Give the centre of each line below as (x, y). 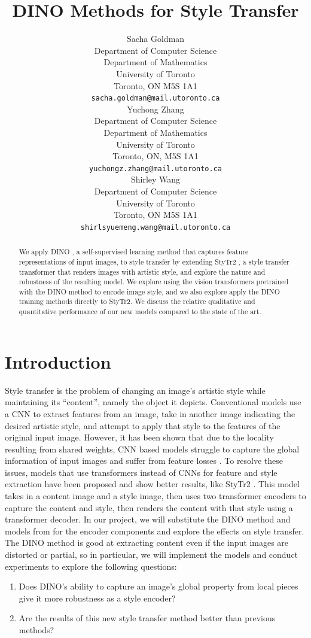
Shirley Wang (155, 179)
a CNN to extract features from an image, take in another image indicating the (150, 413)
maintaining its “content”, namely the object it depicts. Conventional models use (153, 402)
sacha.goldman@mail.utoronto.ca (155, 98)
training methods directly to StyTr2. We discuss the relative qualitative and (137, 301)
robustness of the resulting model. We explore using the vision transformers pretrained (154, 282)
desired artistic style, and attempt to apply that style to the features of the (143, 425)
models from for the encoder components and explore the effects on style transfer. (155, 531)
